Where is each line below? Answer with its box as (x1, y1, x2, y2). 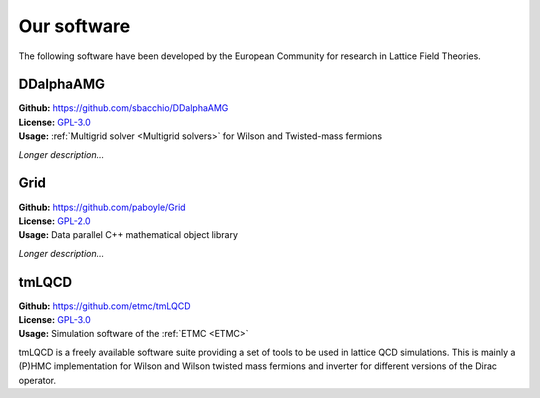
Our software (18, 15, 131, 37)
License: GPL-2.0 (18, 215, 91, 227)
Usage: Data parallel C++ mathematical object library (18, 229, 239, 241)
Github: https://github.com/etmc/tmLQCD (18, 300, 191, 312)
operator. (18, 374, 57, 386)
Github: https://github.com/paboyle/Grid (18, 201, 186, 213)
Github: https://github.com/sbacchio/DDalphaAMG (18, 102, 229, 114)
